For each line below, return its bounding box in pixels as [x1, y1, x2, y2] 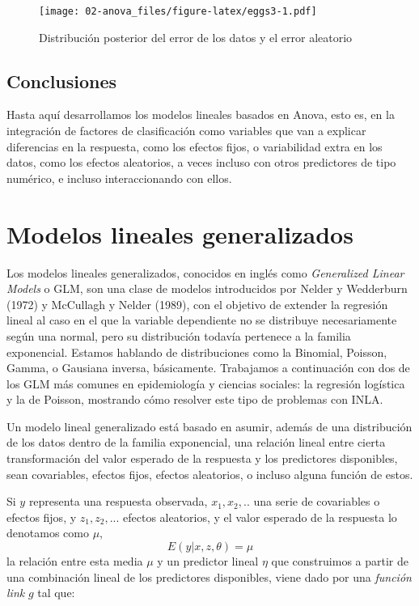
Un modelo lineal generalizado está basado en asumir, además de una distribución [6, 417, 413, 434]
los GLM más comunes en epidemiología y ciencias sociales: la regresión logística [6, 375, 405, 392]
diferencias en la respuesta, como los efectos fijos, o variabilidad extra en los [6, 138, 383, 155]
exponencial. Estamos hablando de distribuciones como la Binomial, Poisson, [6, 343, 387, 360]
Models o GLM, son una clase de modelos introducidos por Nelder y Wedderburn [6, 280, 408, 297]
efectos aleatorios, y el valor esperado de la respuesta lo [123, 508, 397, 525]
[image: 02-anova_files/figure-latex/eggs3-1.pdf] [39, 6, 317, 17]
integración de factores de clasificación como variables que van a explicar [6, 122, 366, 139]
